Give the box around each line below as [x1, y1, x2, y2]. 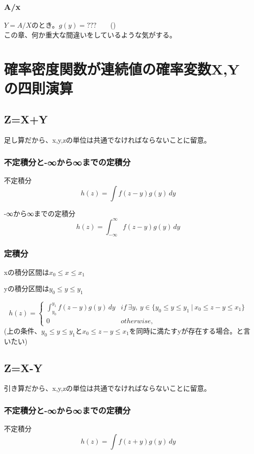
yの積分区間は [4, 283, 49, 294]
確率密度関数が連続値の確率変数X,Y [4, 58, 240, 78]
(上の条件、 [4, 325, 41, 336]
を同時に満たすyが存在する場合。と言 [129, 325, 251, 336]
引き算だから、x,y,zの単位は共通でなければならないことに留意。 [4, 383, 211, 393]
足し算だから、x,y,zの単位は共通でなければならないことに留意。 [4, 135, 211, 145]
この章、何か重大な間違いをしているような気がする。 [4, 29, 177, 39]
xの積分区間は [4, 266, 49, 277]
